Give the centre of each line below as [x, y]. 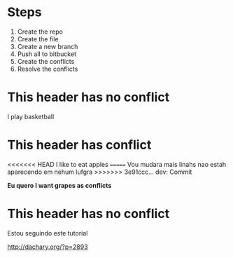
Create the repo [40, 32]
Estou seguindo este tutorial [48, 233]
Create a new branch [48, 46]
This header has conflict [79, 145]
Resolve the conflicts [48, 69]
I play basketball [31, 116]
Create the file [38, 39]
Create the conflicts [46, 61]
